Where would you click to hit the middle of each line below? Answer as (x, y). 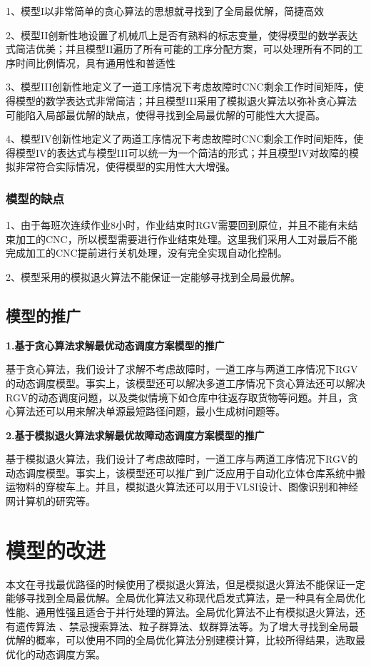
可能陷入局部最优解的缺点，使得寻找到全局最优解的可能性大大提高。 (166, 114)
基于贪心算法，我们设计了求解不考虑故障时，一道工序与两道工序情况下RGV (182, 369)
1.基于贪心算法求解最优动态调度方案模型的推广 (115, 345)
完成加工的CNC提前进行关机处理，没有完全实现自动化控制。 (147, 253)
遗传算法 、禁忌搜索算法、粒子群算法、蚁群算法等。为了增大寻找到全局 (182, 626)
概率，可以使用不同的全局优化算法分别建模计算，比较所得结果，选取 (195, 640)
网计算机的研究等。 (51, 501)
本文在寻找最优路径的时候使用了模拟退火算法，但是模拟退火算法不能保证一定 (185, 584)
